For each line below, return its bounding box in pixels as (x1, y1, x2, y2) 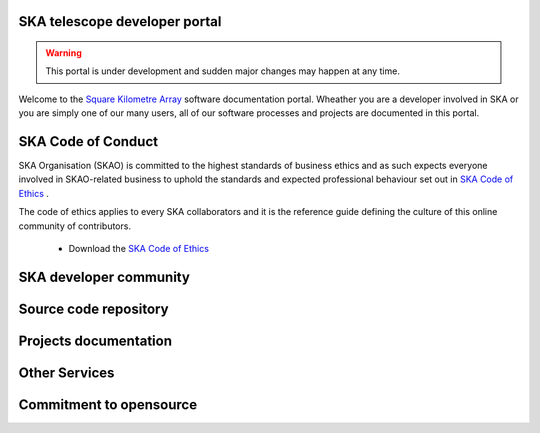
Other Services (18, 364, 115, 381)
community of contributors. (18, 220, 132, 232)
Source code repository (18, 300, 169, 317)
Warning (45, 47, 82, 59)
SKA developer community (18, 268, 190, 285)
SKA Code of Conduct (18, 133, 159, 150)
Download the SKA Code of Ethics (68, 243, 210, 255)
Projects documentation (18, 332, 172, 349)
